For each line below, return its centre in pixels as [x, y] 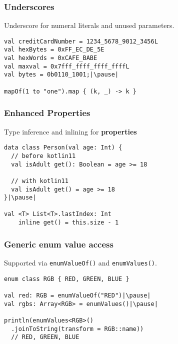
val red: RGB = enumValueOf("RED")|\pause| [77, 295]
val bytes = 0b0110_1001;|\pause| [61, 75]
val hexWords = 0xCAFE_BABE [51, 58]
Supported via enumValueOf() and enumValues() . [80, 262]
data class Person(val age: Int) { [63, 148]
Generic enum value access [59, 244]
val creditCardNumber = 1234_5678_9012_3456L [81, 41]
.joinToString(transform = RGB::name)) [77, 329]
